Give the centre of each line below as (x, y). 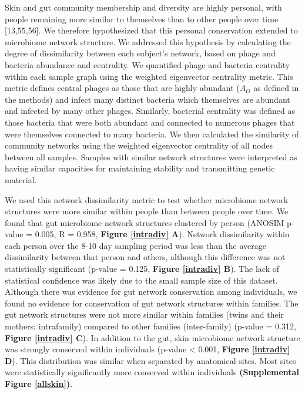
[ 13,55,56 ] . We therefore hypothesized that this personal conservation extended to (151, 30)
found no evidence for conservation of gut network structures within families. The (152, 303)
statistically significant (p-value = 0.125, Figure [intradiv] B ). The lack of (142, 269)
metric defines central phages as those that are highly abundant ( (122, 88)
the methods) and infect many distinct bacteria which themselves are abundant (148, 99)
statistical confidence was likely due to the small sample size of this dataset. (141, 280)
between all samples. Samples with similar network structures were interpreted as (151, 156)
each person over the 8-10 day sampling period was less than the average (135, 245)
